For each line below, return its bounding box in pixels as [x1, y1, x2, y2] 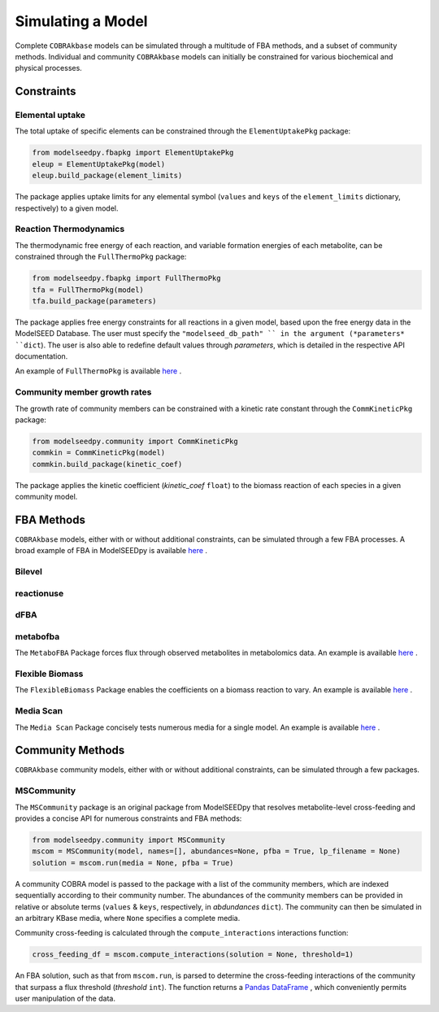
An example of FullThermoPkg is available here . [15, 366, 182, 376]
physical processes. [15, 63, 83, 73]
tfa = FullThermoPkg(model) [32, 285, 144, 294]
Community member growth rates [15, 386, 152, 398]
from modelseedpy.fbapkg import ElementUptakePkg [32, 148, 234, 158]
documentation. [15, 351, 68, 361]
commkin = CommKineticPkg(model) [32, 448, 166, 457]
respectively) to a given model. [15, 203, 119, 213]
